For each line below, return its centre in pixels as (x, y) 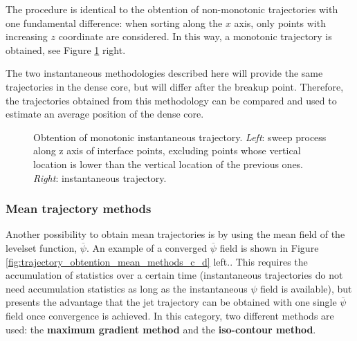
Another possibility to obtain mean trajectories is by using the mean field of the (175, 234)
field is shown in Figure (269, 247)
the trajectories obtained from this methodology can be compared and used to (171, 100)
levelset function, (42, 247)
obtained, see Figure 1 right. (66, 49)
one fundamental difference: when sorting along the (114, 22)
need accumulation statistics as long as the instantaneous (127, 288)
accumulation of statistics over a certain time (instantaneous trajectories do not (174, 275)
